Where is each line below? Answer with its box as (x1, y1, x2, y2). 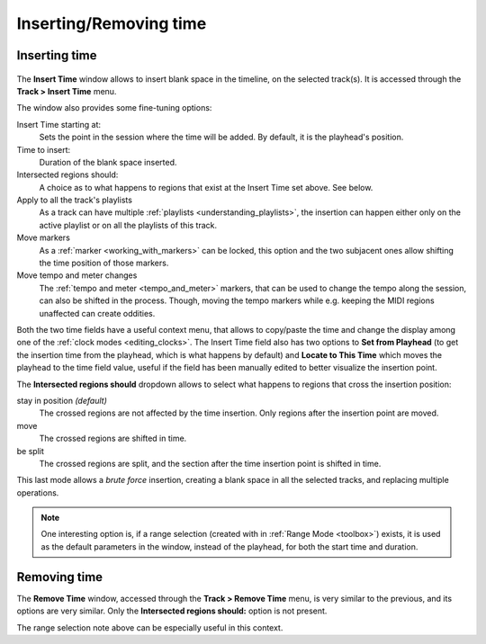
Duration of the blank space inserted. (39, 157, 177, 167)
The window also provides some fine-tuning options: (16, 103, 212, 113)
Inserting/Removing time (16, 13, 207, 33)
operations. (16, 487, 59, 498)
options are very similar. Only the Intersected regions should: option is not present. (16, 605, 328, 616)
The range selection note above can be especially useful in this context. (16, 622, 283, 633)
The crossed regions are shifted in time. (39, 433, 187, 444)
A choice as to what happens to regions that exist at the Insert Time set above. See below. (39, 182, 373, 192)
